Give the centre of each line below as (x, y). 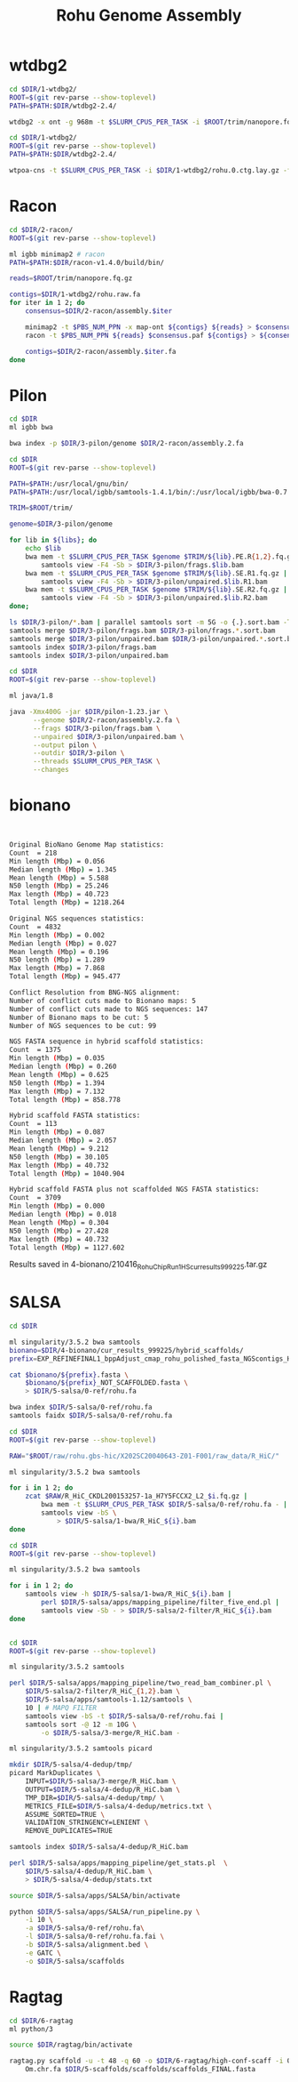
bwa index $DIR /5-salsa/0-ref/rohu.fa (81, 1407)
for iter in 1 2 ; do (47, 303)
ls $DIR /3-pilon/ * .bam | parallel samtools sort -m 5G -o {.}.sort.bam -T (150, 623)
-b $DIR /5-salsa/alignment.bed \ (87, 1945)
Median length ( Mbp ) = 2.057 (63, 1140)
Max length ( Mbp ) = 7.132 (57, 1091)
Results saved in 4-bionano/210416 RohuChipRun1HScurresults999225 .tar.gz (138, 1266)
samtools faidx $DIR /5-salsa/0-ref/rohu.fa (91, 1416)
